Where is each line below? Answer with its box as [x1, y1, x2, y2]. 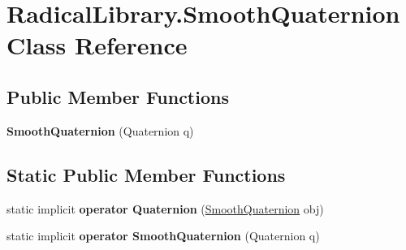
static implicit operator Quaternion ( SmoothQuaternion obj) [6, 200, 324, 217]
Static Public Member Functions [6, 162, 286, 187]
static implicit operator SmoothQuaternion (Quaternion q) [6, 227, 320, 244]
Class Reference [6, 28, 188, 62]
